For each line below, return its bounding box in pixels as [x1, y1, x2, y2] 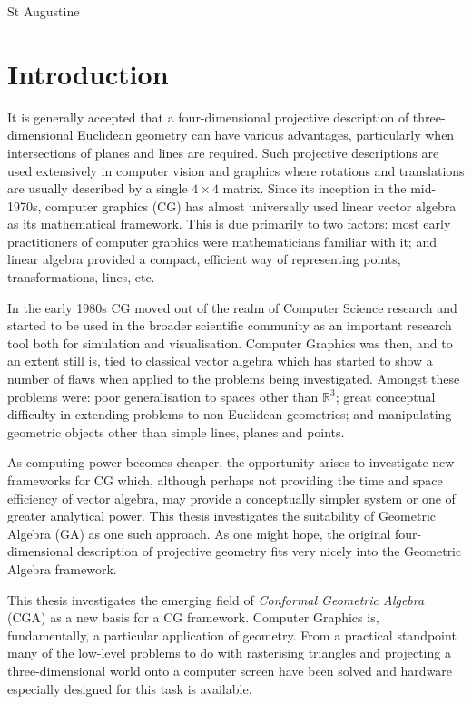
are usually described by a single [7, 179, 188, 198]
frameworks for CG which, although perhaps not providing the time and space [7, 471, 443, 489]
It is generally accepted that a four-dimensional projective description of [7, 107, 409, 126]
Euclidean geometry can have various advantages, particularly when [77, 125, 455, 144]
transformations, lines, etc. [7, 268, 155, 287]
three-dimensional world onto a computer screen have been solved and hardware [7, 660, 453, 680]
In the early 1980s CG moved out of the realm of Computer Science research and [7, 298, 457, 317]
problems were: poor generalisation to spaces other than [7, 386, 319, 406]
